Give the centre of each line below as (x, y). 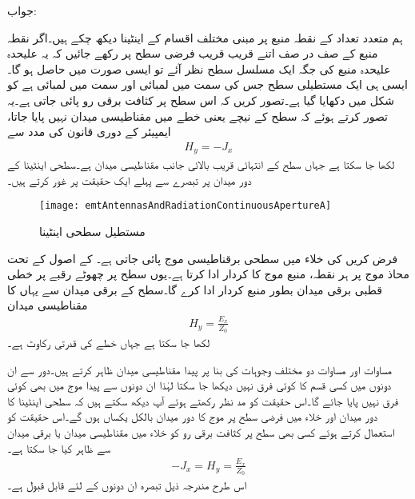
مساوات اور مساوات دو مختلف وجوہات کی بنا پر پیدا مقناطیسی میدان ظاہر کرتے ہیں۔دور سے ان (200, 369)
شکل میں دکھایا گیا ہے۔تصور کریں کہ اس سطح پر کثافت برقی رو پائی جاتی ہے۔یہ (201, 100)
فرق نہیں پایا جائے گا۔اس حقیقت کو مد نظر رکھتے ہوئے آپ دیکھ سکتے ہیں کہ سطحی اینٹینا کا (203, 400)
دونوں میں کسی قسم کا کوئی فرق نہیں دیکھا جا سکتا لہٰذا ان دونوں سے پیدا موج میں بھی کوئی (200, 385)
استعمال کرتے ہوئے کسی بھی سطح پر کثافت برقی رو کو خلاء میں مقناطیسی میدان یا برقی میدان (201, 432)
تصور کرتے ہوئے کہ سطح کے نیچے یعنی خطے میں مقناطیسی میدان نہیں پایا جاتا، (198, 116)
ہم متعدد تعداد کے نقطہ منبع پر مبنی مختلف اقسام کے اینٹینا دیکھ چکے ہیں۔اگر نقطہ (205, 37)
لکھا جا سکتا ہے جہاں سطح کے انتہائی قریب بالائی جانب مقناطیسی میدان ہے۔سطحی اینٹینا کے (201, 164)
